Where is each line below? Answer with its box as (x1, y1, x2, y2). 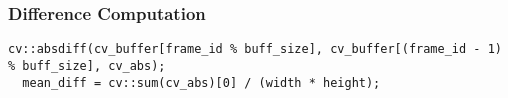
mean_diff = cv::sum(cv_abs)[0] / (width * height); (22, 75, 381, 90)
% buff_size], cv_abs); (8, 58, 166, 73)
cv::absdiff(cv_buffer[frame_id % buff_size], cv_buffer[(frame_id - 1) (8, 42, 502, 57)
